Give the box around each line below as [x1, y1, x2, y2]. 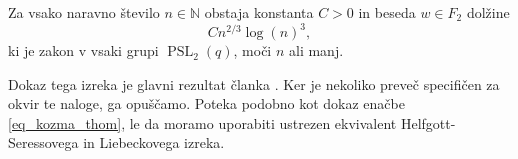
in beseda [358, 2, 416, 22]
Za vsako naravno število [8, 2, 160, 22]
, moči [233, 40, 272, 61]
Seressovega [8, 132, 79, 153]
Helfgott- [400, 112, 456, 133]
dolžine [466, 2, 510, 22]
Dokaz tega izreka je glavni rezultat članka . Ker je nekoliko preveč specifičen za [8, 73, 500, 94]
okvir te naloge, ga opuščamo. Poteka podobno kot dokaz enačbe [8, 93, 405, 114]
